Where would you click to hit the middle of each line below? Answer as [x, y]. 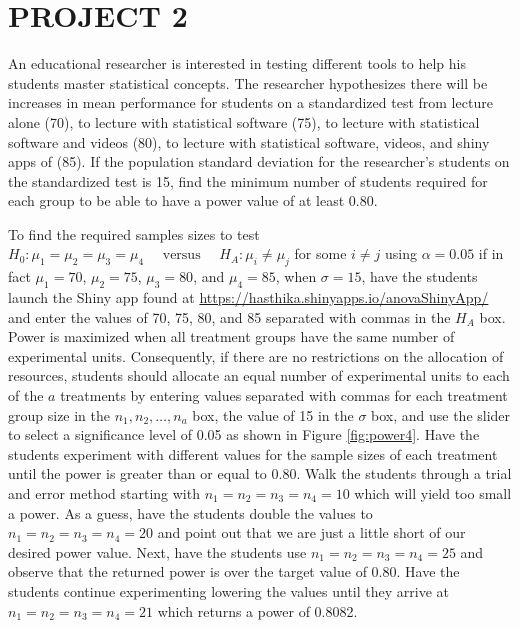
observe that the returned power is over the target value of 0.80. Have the [234, 571]
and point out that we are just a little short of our [311, 532]
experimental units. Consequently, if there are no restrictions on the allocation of [256, 355]
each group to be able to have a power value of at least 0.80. [193, 200]
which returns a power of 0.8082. [257, 610]
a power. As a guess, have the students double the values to [190, 512]
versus [181, 255]
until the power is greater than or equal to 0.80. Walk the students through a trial [260, 473]
